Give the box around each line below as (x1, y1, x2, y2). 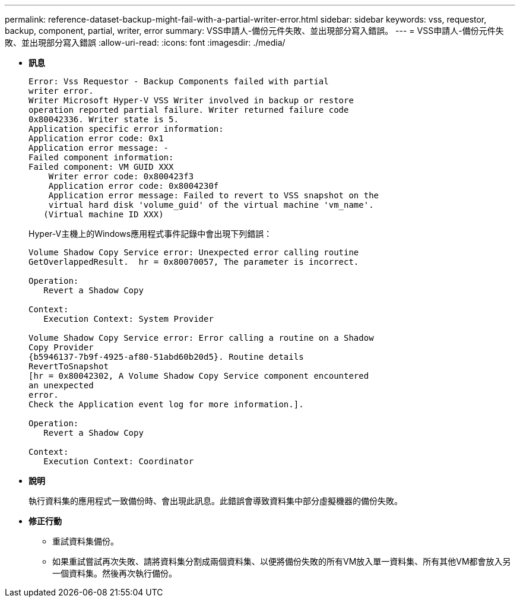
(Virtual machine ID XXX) (43, 210, 164, 219)
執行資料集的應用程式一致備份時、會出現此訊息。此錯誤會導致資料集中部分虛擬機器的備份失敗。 (28, 496, 402, 506)
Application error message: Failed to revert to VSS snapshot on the (48, 191, 379, 200)
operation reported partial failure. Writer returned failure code (28, 105, 349, 115)
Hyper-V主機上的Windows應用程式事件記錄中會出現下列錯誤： (28, 229, 272, 239)
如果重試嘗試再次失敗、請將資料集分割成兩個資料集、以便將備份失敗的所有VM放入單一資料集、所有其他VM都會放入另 (52, 556, 511, 566)
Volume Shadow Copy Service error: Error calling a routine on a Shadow (28, 333, 374, 343)
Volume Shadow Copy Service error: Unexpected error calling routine (28, 248, 359, 257)
